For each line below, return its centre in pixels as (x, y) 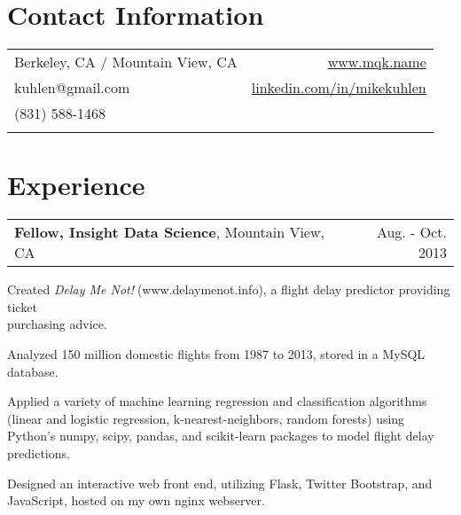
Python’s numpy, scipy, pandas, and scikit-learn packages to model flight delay (221, 436)
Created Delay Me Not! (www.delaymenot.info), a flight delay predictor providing (229, 289)
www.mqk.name (377, 62)
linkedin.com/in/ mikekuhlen (339, 88)
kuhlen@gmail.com (72, 88)
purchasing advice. (57, 324)
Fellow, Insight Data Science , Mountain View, (169, 232)
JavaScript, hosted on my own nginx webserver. (136, 500)
